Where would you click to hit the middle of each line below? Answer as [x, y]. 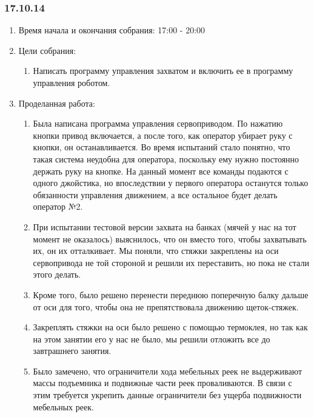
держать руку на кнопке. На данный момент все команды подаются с [161, 171]
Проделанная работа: [57, 103]
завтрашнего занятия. [72, 351]
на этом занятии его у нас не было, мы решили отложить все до [152, 339]
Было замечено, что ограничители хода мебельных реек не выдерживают [168, 371]
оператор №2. [58, 206]
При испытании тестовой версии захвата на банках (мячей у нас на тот [165, 226]
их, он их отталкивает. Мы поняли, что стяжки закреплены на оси [156, 251]
